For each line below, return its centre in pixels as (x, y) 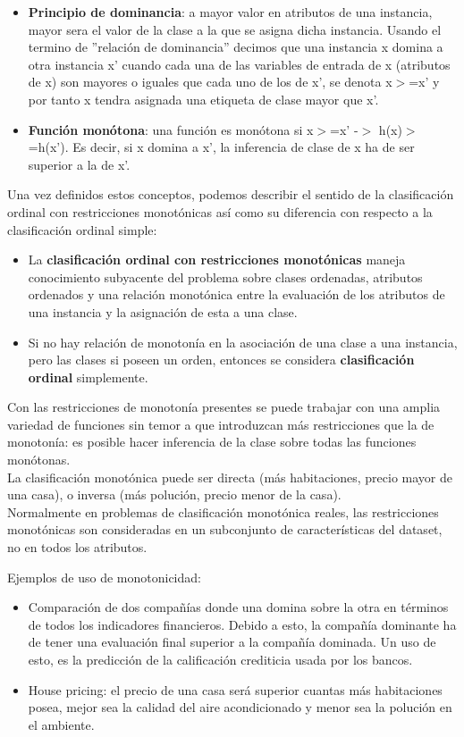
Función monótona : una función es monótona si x (171, 129)
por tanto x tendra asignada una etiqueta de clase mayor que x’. (203, 99)
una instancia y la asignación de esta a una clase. (163, 311)
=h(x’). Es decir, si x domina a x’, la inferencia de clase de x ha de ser (221, 147)
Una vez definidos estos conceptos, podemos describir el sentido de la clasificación (231, 194)
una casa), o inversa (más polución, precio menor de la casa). (174, 494)
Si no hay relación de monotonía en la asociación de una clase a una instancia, (243, 342)
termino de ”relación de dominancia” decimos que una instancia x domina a (236, 47)
